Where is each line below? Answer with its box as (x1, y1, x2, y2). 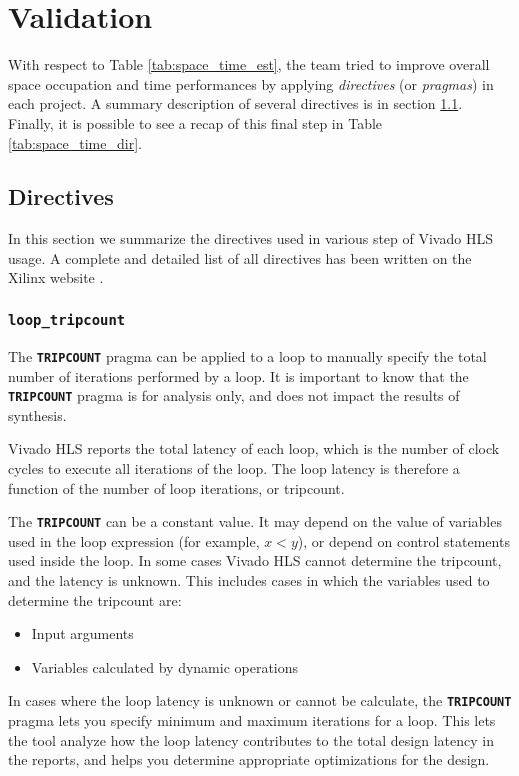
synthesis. (8, 404, 67, 425)
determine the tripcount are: (8, 589, 182, 610)
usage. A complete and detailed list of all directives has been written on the (8, 247, 472, 268)
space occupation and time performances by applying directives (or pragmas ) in (8, 73, 494, 94)
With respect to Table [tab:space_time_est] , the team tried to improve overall (8, 54, 490, 75)
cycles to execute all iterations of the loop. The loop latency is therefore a (8, 457, 460, 478)
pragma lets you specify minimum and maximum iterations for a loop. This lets (8, 710, 496, 731)
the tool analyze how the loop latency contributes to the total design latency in (8, 729, 494, 750)
